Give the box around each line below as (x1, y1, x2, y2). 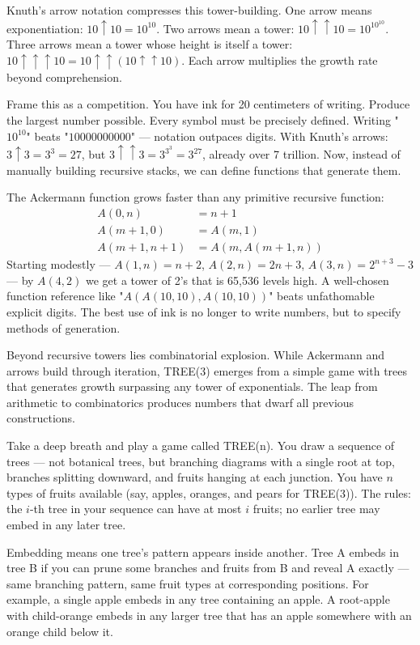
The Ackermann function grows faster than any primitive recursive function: (6, 189, 384, 206)
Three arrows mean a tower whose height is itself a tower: (6, 36, 293, 53)
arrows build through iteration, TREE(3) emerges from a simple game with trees (6, 362, 408, 379)
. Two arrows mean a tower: (156, 19, 295, 36)
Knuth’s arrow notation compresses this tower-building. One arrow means (6, 2, 372, 18)
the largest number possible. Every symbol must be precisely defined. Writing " (6, 112, 399, 129)
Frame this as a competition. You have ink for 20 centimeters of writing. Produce (6, 95, 410, 112)
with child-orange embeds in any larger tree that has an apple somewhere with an (6, 607, 412, 623)
